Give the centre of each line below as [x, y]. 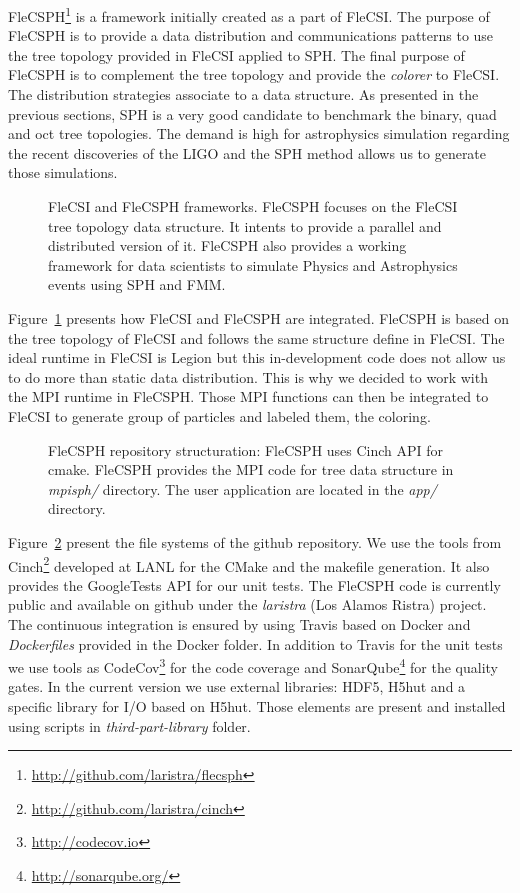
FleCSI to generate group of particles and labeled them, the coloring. [219, 415]
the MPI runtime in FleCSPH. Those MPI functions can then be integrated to [248, 396]
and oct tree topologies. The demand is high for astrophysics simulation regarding [259, 133]
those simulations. [63, 172]
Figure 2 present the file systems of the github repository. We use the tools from [255, 541]
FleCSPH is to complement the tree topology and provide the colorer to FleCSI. [254, 74]
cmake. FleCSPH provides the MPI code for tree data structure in [251, 469]
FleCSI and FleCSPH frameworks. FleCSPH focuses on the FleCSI [253, 206]
